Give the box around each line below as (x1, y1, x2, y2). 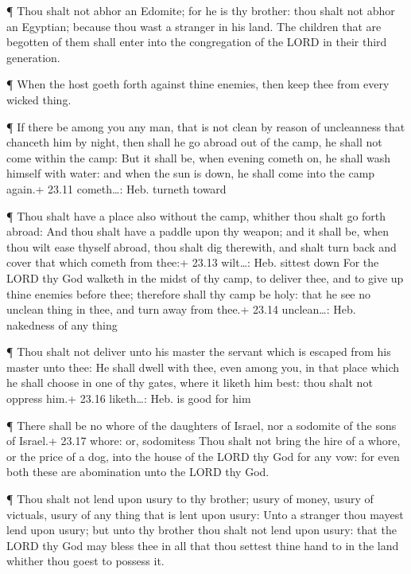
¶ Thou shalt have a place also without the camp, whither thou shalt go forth (6, 207, 386, 224)
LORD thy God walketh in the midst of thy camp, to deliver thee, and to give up (6, 269, 404, 286)
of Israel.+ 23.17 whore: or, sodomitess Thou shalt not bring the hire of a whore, (6, 432, 401, 449)
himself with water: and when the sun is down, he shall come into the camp (6, 165, 375, 182)
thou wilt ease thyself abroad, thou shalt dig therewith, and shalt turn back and (6, 238, 397, 255)
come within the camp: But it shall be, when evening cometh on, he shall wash (6, 149, 390, 166)
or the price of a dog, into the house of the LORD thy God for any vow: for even (6, 447, 400, 464)
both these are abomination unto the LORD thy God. (6, 463, 269, 480)
